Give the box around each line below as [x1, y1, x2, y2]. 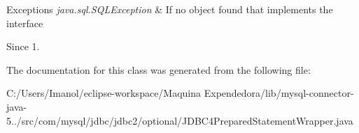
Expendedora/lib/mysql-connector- [204, 86, 354, 100]
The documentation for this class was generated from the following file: [6, 62, 311, 77]
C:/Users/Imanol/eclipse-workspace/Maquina [6, 86, 202, 100]
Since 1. [6, 39, 40, 54]
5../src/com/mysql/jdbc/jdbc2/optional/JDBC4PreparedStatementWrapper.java [6, 113, 353, 127]
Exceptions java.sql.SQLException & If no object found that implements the [6, 2, 333, 16]
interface [6, 15, 43, 30]
